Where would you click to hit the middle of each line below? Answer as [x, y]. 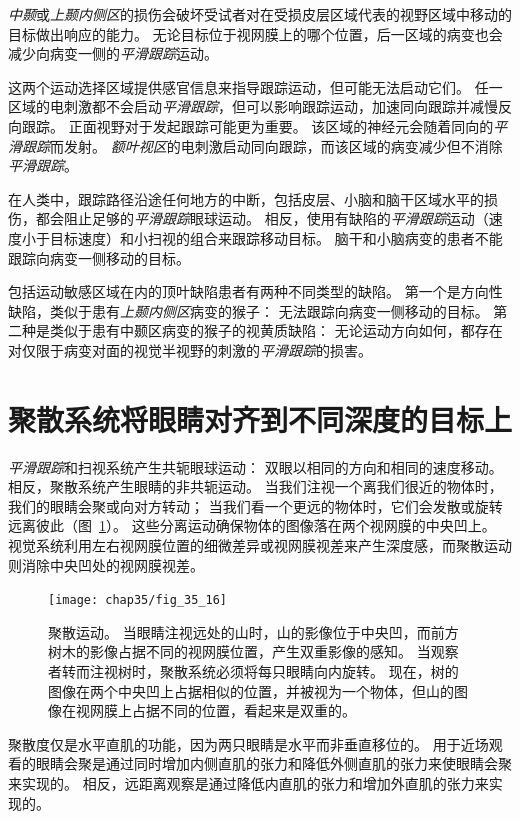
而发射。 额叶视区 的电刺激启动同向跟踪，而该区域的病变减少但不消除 [276, 145]
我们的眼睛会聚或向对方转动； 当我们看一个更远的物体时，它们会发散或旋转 [255, 505]
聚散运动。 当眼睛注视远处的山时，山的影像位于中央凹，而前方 [253, 631]
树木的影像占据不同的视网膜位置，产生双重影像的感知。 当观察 [253, 651]
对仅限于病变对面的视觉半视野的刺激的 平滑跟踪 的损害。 [190, 349]
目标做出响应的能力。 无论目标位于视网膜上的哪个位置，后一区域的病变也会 [255, 33]
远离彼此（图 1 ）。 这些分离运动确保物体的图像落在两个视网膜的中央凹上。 [252, 525]
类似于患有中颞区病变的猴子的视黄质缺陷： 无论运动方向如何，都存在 [276, 330]
